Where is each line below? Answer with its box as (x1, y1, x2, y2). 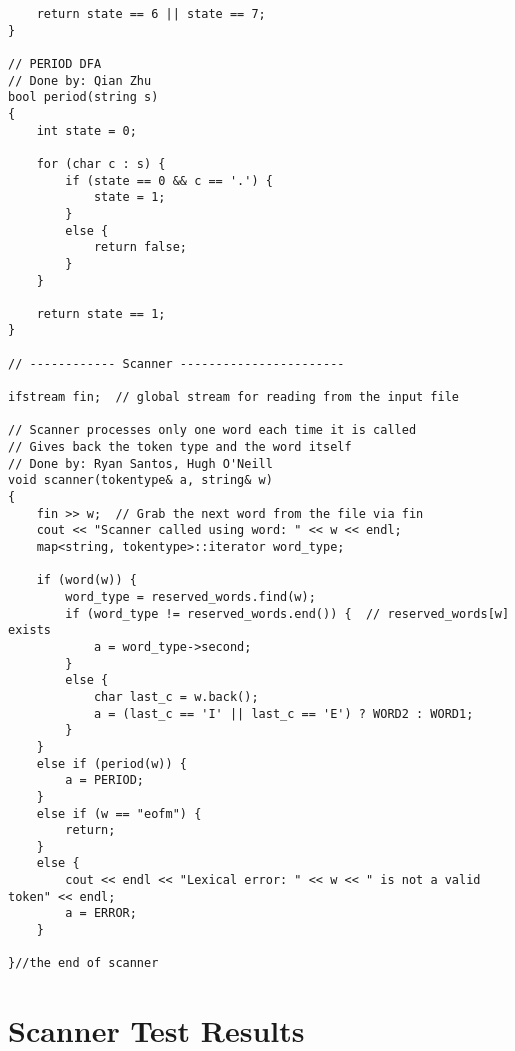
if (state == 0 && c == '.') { (65, 173, 273, 188)
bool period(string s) (8, 90, 159, 105)
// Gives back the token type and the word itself (8, 440, 352, 455)
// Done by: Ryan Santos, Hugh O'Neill (8, 456, 273, 471)
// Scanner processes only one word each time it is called (8, 423, 417, 438)
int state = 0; (36, 123, 137, 138)
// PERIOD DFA (8, 56, 102, 71)
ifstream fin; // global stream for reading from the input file (8, 390, 460, 405)
